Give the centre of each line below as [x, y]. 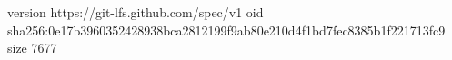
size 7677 [32, 48]
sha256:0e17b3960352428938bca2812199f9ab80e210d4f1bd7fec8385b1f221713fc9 [226, 30]
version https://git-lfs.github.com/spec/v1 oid [136, 12]
